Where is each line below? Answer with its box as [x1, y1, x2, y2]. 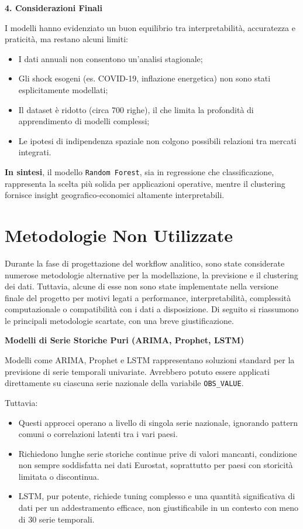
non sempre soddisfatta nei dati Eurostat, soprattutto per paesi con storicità [18, 459, 293, 471]
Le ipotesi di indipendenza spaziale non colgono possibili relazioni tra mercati [18, 134, 297, 146]
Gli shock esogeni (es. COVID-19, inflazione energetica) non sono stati [18, 72, 271, 84]
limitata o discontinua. [18, 470, 99, 482]
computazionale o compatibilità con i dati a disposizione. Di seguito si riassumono [5, 303, 299, 315]
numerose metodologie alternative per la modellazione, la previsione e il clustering [5, 268, 298, 281]
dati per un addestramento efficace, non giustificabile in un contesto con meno [18, 501, 299, 514]
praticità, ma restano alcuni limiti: [5, 33, 128, 45]
